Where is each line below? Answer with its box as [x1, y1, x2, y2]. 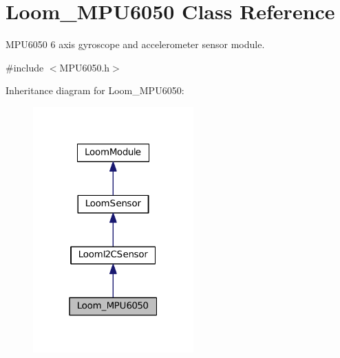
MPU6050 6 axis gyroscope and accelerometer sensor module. [6, 37, 265, 52]
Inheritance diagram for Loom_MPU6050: [6, 83, 184, 98]
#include [6, 60, 44, 74]
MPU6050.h [59, 60, 110, 74]
